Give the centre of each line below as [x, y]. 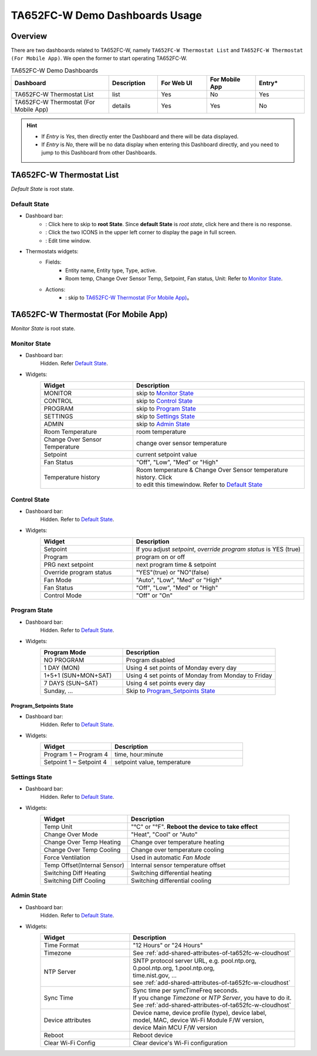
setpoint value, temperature [153, 762]
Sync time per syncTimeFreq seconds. [186, 991]
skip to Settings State [166, 416]
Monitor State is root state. [43, 328]
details [121, 106]
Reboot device [153, 1035]
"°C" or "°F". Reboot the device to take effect [195, 827]
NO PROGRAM [64, 660]
